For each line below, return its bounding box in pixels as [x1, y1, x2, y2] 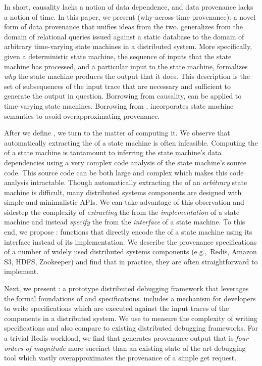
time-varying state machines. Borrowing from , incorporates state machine [4, 100, 234, 111]
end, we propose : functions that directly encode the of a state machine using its [4, 226, 252, 237]
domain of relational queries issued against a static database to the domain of [4, 31, 244, 41]
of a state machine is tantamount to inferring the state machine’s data [4, 147, 222, 158]
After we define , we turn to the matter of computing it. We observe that [4, 127, 230, 138]
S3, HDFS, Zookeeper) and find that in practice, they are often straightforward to [4, 256, 258, 266]
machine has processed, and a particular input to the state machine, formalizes [4, 61, 248, 71]
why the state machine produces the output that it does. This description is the [4, 71, 250, 81]
